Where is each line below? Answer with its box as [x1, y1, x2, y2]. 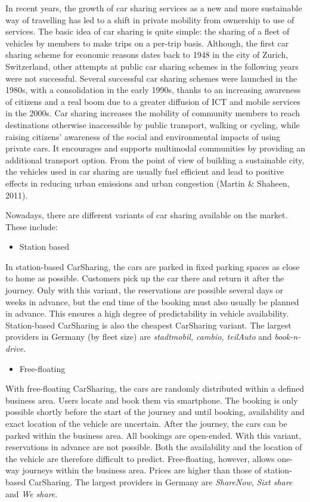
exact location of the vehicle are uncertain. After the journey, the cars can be [5, 417, 287, 429]
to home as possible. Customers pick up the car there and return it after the [5, 272, 284, 284]
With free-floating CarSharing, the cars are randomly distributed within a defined [5, 382, 305, 395]
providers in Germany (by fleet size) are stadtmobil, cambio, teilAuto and [5, 330, 272, 343]
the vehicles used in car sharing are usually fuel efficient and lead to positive [5, 165, 284, 178]
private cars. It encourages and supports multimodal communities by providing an [5, 142, 306, 154]
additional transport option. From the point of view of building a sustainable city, [5, 153, 305, 166]
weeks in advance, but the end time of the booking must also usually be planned [5, 295, 299, 308]
